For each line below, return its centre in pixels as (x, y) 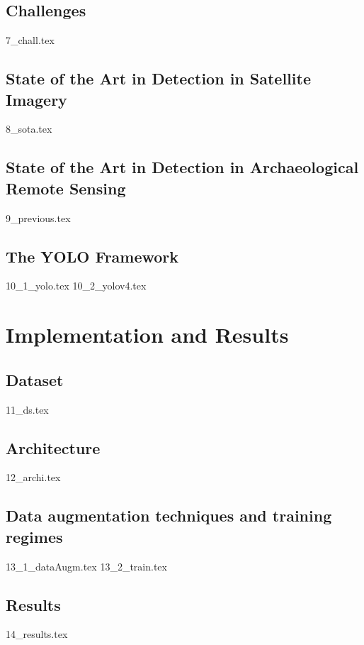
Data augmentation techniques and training (169, 516)
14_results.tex (37, 634)
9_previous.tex (38, 217)
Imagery (36, 99)
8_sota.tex (29, 129)
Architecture (53, 447)
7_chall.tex (30, 40)
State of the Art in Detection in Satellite (158, 78)
